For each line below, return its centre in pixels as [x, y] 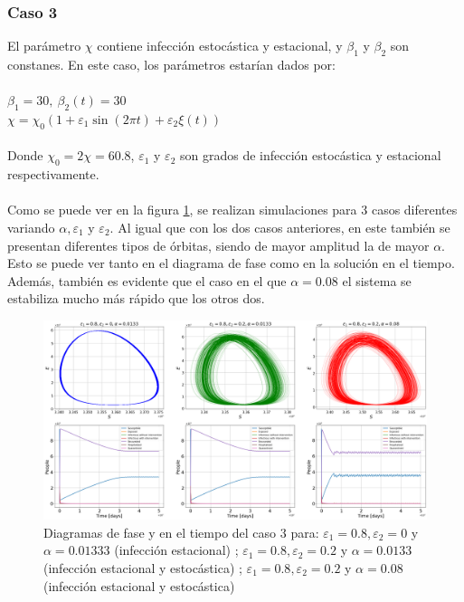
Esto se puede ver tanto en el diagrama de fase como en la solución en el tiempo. [231, 263]
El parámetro [44, 46]
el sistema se [377, 280]
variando [31, 227]
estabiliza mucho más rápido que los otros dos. [136, 298]
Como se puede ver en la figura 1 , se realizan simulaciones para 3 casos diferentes [232, 210]
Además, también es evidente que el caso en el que [147, 280]
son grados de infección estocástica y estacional [310, 155]
